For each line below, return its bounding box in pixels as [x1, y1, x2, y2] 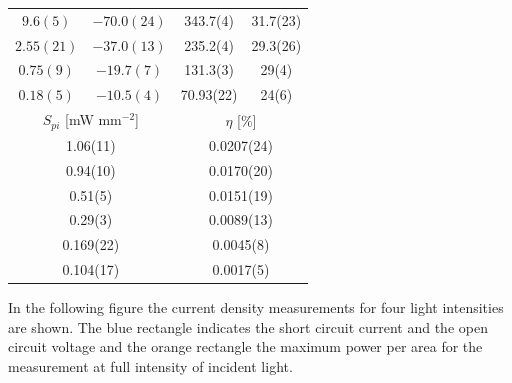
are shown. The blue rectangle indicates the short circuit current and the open [8, 316, 488, 337]
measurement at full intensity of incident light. [8, 355, 293, 376]
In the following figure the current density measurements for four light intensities [8, 297, 504, 318]
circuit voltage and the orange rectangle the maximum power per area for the [8, 336, 483, 357]
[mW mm [65, 109, 122, 130]
